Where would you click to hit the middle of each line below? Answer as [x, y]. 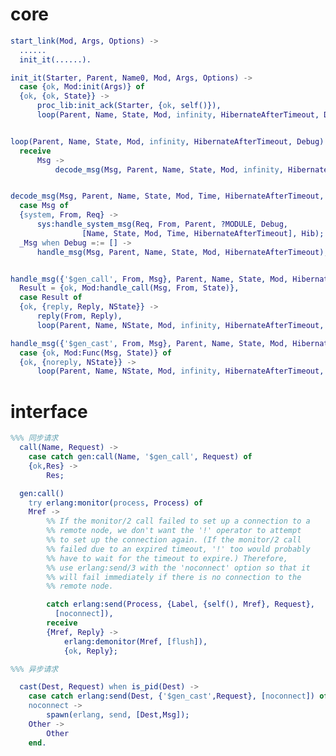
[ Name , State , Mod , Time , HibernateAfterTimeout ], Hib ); [203, 233]
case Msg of [44, 206]
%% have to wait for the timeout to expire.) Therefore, [167, 558]
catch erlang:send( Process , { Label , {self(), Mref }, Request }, [180, 604]
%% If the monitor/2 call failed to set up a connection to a [178, 521]
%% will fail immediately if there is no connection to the [174, 577]
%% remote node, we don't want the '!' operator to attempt [174, 531]
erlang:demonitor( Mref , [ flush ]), [135, 641]
